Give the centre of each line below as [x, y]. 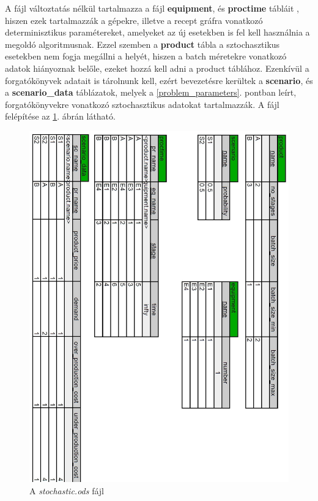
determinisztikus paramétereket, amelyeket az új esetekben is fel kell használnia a [157, 32]
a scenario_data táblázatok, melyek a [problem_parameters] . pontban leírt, [151, 92]
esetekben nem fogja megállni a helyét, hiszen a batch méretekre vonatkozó [146, 56]
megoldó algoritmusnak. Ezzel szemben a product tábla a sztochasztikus [142, 44]
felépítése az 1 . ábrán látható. [60, 116]
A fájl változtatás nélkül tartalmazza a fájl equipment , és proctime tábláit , [152, 8]
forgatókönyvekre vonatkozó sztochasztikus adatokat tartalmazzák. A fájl [142, 104]
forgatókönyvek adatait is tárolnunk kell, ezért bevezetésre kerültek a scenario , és [159, 80]
